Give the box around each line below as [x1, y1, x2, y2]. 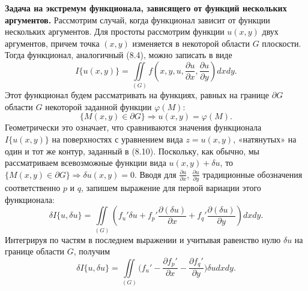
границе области [5, 245, 65, 257]
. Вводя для [134, 168, 177, 180]
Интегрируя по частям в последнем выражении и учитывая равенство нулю [5, 233, 281, 245]
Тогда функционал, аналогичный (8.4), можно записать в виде [5, 48, 232, 61]
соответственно [5, 181, 61, 194]
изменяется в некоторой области [132, 37, 250, 49]
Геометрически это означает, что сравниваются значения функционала [5, 121, 262, 134]
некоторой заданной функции [45, 100, 152, 113]
